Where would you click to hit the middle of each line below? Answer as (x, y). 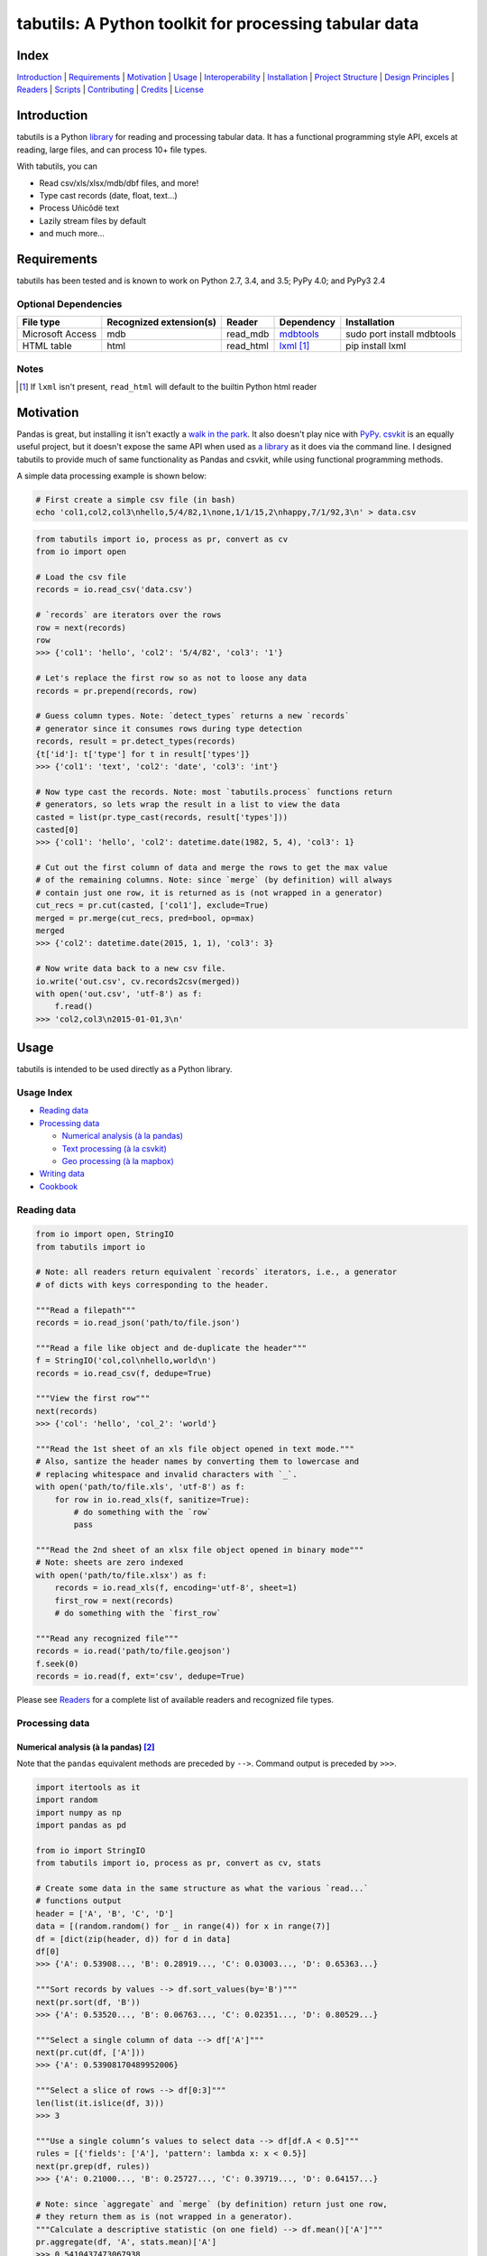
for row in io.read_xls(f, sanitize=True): (152, 1499)
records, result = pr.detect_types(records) (136, 741)
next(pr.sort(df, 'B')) (88, 2002)
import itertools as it (88, 1787)
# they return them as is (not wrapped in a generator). (164, 2217)
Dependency (307, 322)
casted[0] (57, 829)
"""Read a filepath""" (86, 1310)
